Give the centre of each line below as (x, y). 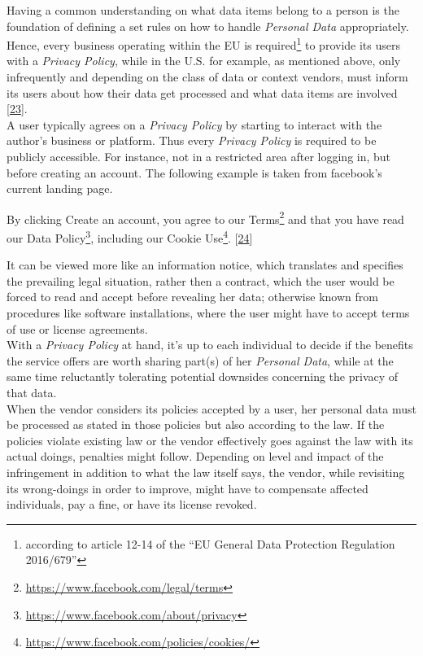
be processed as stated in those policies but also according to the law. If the (196, 424)
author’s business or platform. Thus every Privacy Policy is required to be (192, 140)
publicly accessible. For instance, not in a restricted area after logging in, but (199, 156)
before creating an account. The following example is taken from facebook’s (194, 172)
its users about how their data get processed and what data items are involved (202, 92)
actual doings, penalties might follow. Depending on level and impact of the (195, 456)
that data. (32, 393)
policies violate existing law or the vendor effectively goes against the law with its (210, 440)
